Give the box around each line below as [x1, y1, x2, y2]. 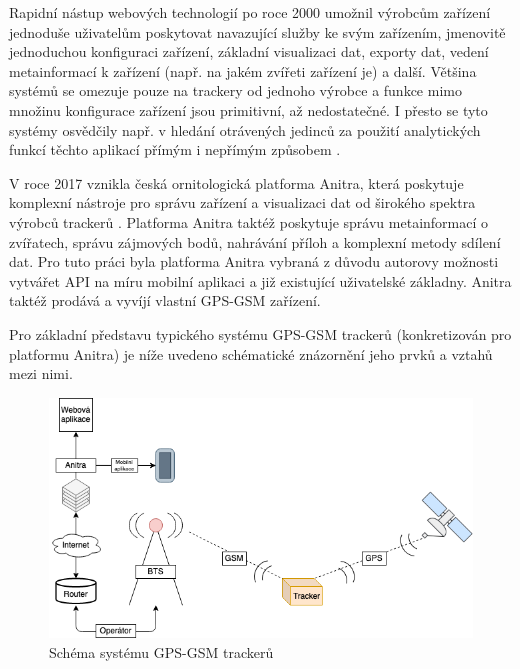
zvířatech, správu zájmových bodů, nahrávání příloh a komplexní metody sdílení [9, 231, 501, 252]
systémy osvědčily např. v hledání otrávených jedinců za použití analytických [9, 119, 481, 140]
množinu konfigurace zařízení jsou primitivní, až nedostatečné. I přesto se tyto [9, 99, 488, 120]
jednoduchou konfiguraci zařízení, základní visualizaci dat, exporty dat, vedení [9, 41, 489, 62]
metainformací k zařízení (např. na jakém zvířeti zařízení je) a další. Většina [9, 60, 477, 81]
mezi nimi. [9, 363, 73, 384]
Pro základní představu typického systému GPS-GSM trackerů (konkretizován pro [9, 323, 512, 344]
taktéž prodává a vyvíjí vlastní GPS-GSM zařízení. [9, 290, 321, 311]
